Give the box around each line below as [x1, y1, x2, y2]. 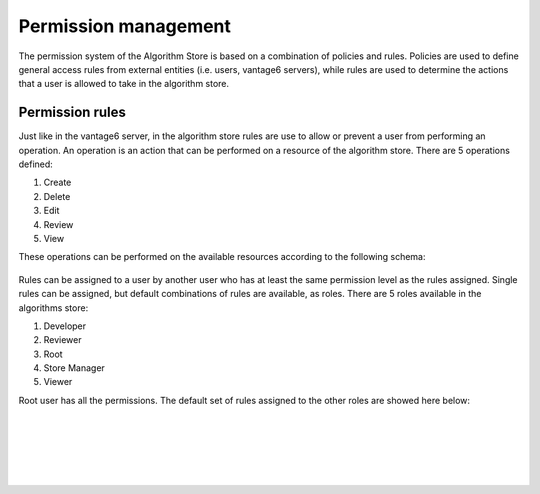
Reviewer [43, 334, 82, 346]
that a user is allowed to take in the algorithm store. [18, 78, 230, 90]
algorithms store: [18, 301, 89, 314]
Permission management [18, 15, 232, 37]
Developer [43, 320, 87, 332]
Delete [43, 190, 71, 202]
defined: [18, 158, 54, 170]
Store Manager [43, 362, 105, 374]
